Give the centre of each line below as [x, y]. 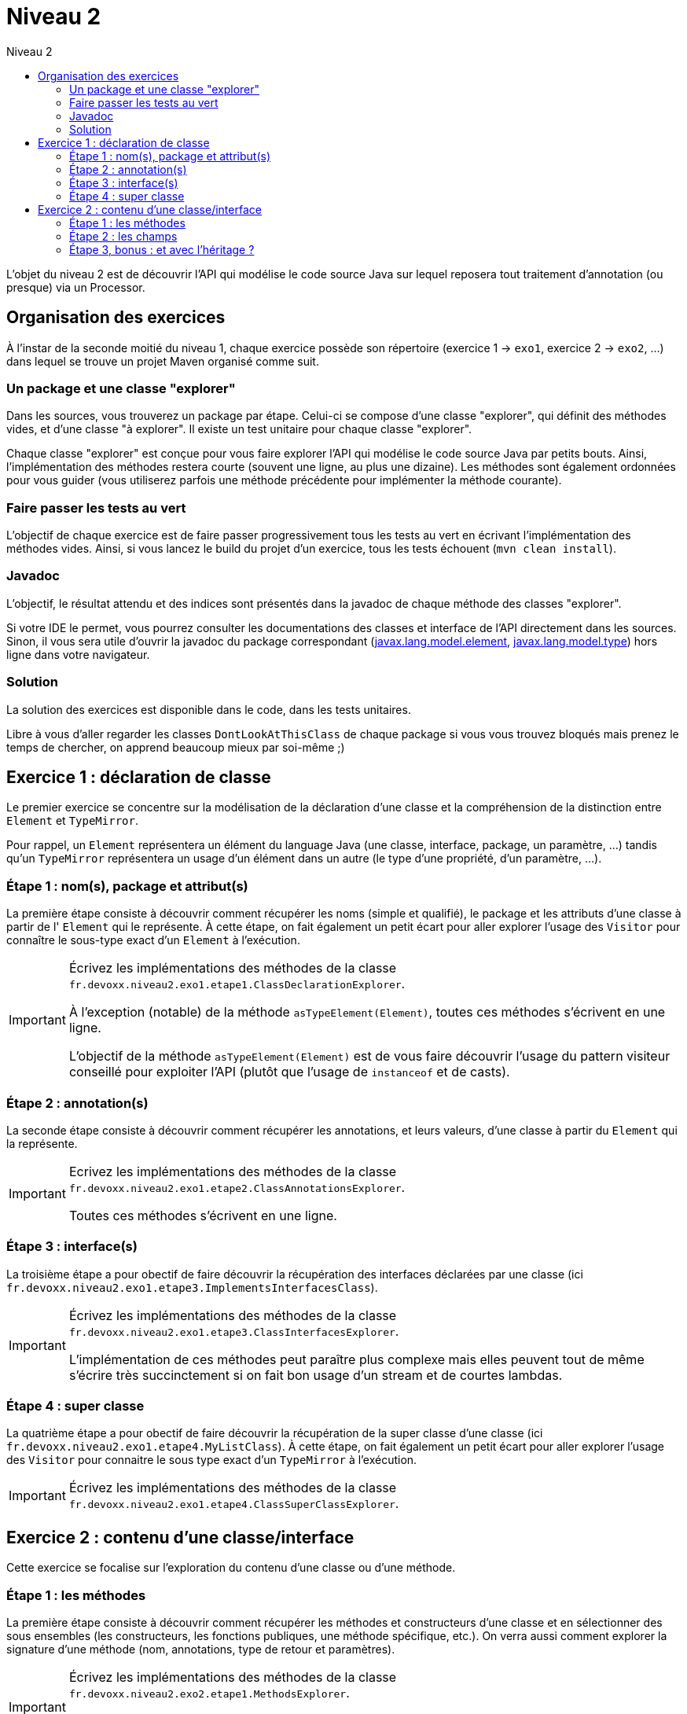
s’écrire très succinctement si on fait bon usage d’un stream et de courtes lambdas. [316, 1375]
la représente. [42, 1143]
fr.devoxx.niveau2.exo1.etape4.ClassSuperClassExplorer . [234, 1504]
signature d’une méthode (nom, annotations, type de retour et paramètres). [201, 1650]
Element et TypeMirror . [72, 821]
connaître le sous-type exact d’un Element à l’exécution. [153, 940]
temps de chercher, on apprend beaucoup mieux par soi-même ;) [176, 747]
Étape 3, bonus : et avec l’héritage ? [162, 249]
